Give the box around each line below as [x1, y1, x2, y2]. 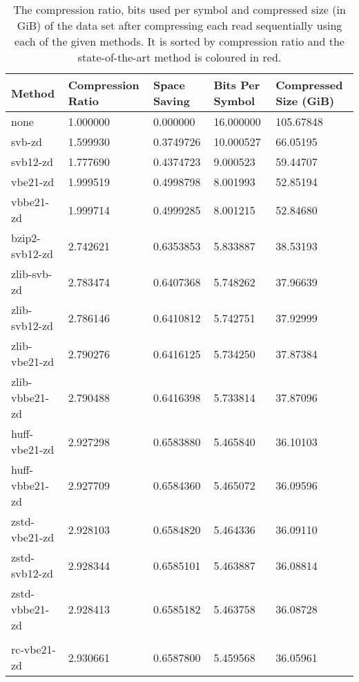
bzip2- [11, 230, 41, 246]
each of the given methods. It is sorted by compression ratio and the [14, 33, 345, 49]
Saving [153, 93, 190, 109]
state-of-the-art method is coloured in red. [77, 49, 282, 65]
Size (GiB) [275, 93, 335, 109]
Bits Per [213, 77, 260, 93]
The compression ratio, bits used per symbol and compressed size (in [13, 1, 346, 17]
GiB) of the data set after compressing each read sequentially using [17, 17, 342, 33]
